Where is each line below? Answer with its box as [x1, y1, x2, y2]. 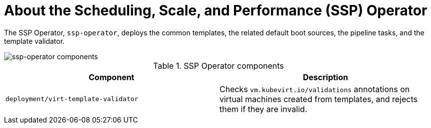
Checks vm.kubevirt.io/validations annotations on [219, 84, 410, 94]
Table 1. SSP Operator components [153, 60, 284, 71]
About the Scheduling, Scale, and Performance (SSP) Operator [4, 2, 428, 19]
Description [303, 72, 348, 82]
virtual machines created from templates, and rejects [219, 94, 418, 104]
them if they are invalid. [219, 104, 307, 114]
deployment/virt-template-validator [5, 95, 139, 103]
